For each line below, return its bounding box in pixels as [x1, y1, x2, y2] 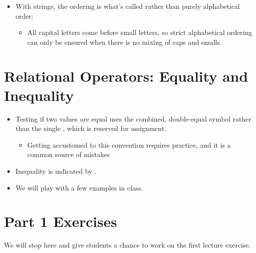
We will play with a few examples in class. [15, 182, 143, 192]
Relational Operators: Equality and [4, 65, 248, 86]
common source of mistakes [27, 149, 110, 159]
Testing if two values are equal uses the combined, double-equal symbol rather [15, 113, 252, 124]
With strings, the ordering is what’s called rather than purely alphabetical [15, 1, 240, 11]
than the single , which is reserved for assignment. [15, 123, 166, 133]
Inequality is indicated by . [15, 166, 97, 176]
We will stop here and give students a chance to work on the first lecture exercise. [4, 240, 251, 250]
